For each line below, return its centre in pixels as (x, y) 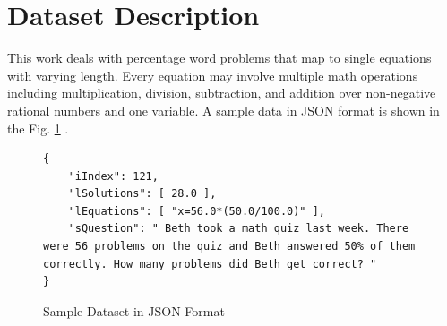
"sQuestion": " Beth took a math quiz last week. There (239, 229)
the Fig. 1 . (38, 128)
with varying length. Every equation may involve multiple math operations (213, 75)
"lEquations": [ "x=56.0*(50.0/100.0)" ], (197, 211)
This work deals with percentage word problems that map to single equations (219, 58)
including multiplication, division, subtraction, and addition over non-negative (222, 93)
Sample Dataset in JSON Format (134, 310)
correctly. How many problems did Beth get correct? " (210, 264)
